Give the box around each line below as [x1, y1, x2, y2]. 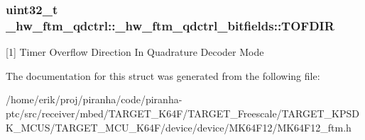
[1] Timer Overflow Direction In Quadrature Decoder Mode [6, 45, 264, 59]
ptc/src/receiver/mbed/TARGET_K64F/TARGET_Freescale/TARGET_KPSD [6, 105, 359, 120]
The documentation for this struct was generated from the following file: [6, 68, 320, 83]
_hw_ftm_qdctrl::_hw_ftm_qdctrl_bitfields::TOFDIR [6, 16, 334, 34]
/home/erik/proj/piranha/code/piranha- [6, 92, 182, 107]
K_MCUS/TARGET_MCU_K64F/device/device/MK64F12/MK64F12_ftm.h [6, 119, 352, 134]
